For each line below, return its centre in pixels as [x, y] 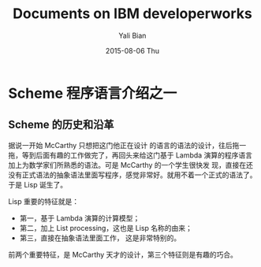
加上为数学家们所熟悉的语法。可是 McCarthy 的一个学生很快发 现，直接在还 [131, 165]
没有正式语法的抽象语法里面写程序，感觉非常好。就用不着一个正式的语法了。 [132, 175]
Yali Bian [132, 35]
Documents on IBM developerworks [132, 14]
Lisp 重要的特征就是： [44, 201]
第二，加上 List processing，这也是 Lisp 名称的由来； [106, 228]
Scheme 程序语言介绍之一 [93, 93]
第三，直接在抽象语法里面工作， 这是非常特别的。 [100, 238]
